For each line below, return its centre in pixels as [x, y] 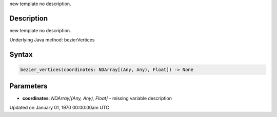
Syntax [21, 54]
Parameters [28, 86]
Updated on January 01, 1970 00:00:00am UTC [60, 108]
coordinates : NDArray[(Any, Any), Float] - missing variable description [97, 98]
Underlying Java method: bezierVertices [52, 40]
